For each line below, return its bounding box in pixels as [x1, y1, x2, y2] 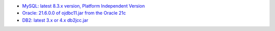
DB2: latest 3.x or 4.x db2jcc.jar [22, 17, 89, 23]
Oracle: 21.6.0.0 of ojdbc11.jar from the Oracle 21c [22, 10, 126, 16]
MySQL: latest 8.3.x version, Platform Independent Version [22, 3, 145, 9]
